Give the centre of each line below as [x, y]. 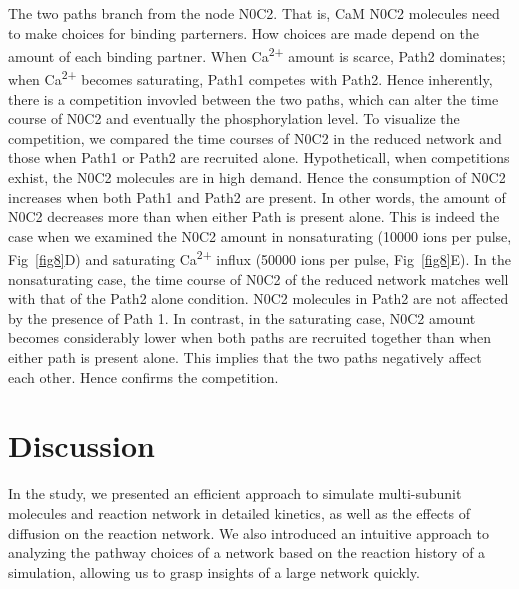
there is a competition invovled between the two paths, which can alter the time [253, 98]
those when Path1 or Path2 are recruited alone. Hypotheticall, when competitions [259, 157]
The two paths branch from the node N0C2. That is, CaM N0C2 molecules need [254, 13]
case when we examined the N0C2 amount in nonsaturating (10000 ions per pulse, [260, 235]
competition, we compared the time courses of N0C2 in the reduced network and [255, 137]
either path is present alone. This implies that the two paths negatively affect [245, 357]
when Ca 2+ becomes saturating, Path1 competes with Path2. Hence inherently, [250, 78]
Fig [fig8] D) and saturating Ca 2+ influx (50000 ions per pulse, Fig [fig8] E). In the [260, 258]
